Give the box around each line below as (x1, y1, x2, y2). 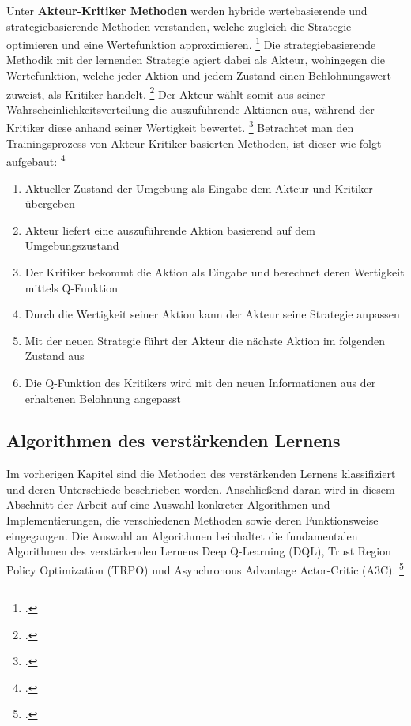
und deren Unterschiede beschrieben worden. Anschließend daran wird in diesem (6, 480, 395, 497)
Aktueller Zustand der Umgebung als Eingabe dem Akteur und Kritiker (25, 179, 373, 196)
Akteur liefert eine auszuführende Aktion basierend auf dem (25, 221, 315, 238)
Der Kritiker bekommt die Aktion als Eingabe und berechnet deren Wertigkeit (25, 263, 405, 280)
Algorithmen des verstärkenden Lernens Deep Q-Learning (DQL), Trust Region (6, 543, 392, 559)
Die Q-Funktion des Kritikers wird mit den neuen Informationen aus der (25, 374, 376, 390)
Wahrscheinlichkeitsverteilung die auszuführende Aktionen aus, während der (6, 100, 375, 117)
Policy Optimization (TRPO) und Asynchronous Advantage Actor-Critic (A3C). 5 (6, 559, 404, 577)
